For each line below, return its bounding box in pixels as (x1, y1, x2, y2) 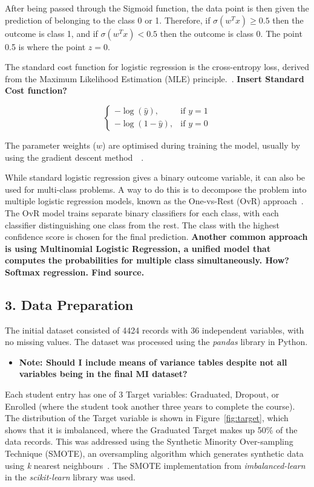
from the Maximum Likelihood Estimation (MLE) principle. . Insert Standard (5, 72, 304, 85)
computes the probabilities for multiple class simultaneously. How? (5, 254, 289, 266)
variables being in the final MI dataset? (19, 367, 188, 380)
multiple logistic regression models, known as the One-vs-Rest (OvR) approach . (5, 195, 304, 207)
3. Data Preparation (5, 295, 134, 314)
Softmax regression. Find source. (5, 265, 145, 278)
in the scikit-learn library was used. (5, 471, 136, 483)
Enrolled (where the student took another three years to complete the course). (5, 399, 295, 412)
